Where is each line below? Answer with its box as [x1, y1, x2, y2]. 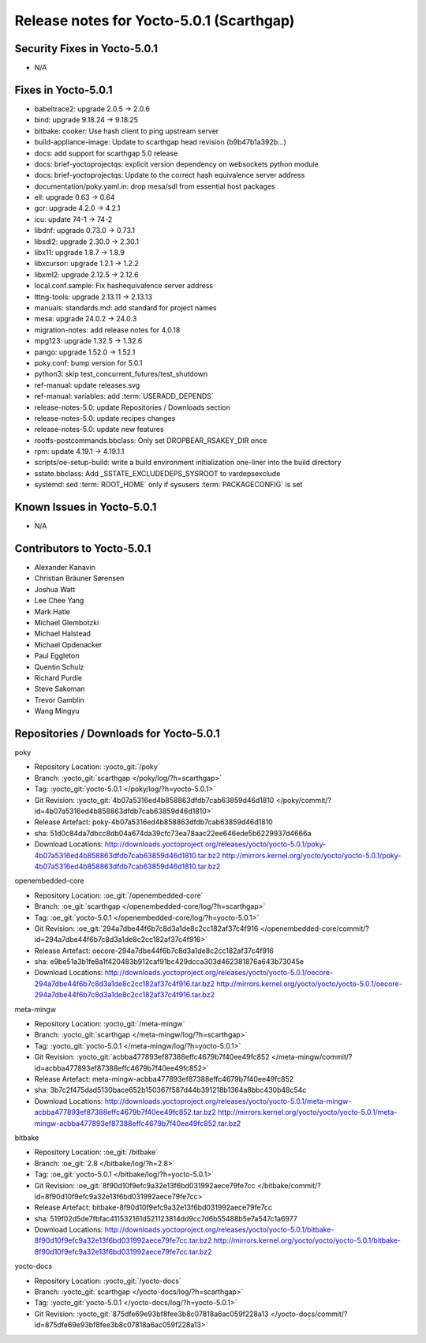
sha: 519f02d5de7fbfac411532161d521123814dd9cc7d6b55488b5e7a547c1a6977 [34, 1214, 297, 1223]
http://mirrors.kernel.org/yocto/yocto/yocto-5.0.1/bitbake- [213, 1236, 402, 1245]
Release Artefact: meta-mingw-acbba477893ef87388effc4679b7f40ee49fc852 [34, 1074, 294, 1083]
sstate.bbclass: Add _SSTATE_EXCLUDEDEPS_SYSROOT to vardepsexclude [34, 468, 281, 478]
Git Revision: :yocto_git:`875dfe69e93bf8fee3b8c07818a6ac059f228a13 [34, 1309, 269, 1319]
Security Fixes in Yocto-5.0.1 [14, 42, 158, 55]
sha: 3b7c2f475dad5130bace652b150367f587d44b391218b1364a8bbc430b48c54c [34, 1086, 307, 1095]
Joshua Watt [34, 584, 76, 594]
